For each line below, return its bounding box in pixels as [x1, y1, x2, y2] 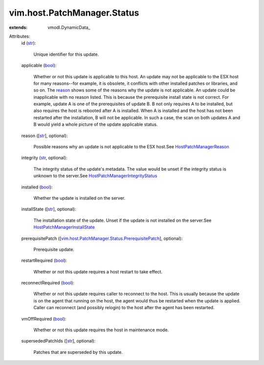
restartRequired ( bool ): [21, 257, 67, 264]
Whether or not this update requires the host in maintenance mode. [33, 327, 169, 333]
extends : [9, 24, 28, 30]
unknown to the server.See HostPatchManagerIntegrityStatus [33, 173, 157, 179]
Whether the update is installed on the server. [33, 195, 126, 201]
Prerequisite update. [33, 246, 74, 252]
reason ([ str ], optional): [21, 133, 68, 138]
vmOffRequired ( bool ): [21, 316, 66, 321]
